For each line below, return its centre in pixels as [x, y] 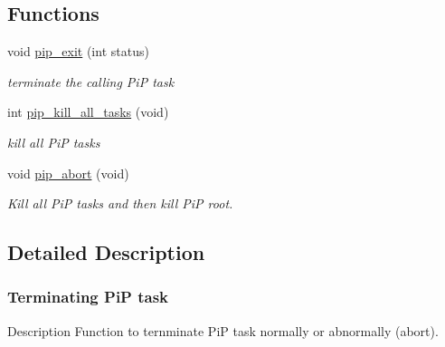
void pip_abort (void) [68, 173]
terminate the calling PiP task [91, 81]
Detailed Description [106, 252]
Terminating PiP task [88, 297]
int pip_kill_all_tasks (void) [88, 112]
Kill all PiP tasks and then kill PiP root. [120, 203]
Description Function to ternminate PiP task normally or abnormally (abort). [223, 330]
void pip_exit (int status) [78, 51]
